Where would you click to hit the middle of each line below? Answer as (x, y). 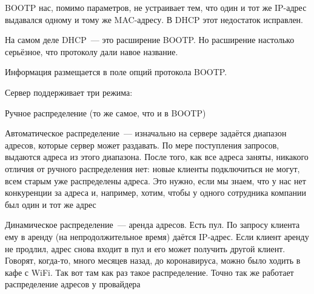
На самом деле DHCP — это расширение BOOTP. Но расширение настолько (150, 40)
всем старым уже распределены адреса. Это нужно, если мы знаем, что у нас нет (155, 180)
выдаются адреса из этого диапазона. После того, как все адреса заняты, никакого (157, 157)
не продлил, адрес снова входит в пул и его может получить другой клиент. (145, 248)
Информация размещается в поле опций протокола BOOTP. (116, 72)
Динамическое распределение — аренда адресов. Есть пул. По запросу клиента (152, 225)
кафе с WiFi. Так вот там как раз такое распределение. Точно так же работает (149, 272)
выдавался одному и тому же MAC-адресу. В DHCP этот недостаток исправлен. (154, 19)
